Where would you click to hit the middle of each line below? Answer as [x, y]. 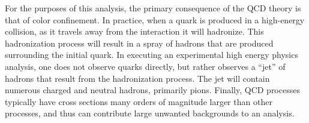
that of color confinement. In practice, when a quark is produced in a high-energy [155, 19]
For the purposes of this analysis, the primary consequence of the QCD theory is [153, 8]
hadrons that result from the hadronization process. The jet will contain [137, 78]
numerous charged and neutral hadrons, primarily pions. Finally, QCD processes [152, 90]
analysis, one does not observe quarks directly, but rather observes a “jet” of [145, 66]
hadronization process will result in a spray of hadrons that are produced [139, 43]
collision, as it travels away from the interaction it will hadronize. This [134, 31]
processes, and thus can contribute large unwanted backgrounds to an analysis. [150, 113]
